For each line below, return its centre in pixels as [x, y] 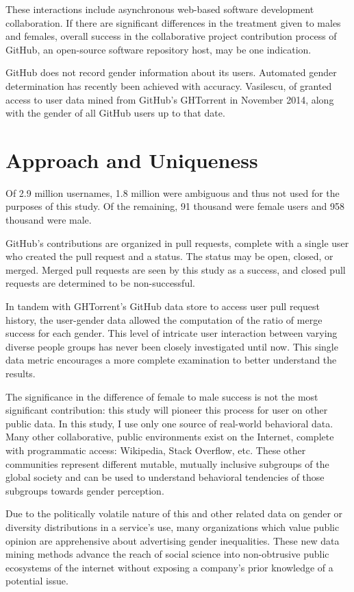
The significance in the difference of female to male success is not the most [162, 396]
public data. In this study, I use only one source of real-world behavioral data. [169, 423]
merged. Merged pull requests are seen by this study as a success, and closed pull [176, 269]
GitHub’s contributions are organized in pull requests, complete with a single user [177, 242]
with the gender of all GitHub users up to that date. [115, 113]
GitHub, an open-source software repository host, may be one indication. [159, 49]
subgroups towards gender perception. [85, 490]
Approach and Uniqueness [132, 159]
